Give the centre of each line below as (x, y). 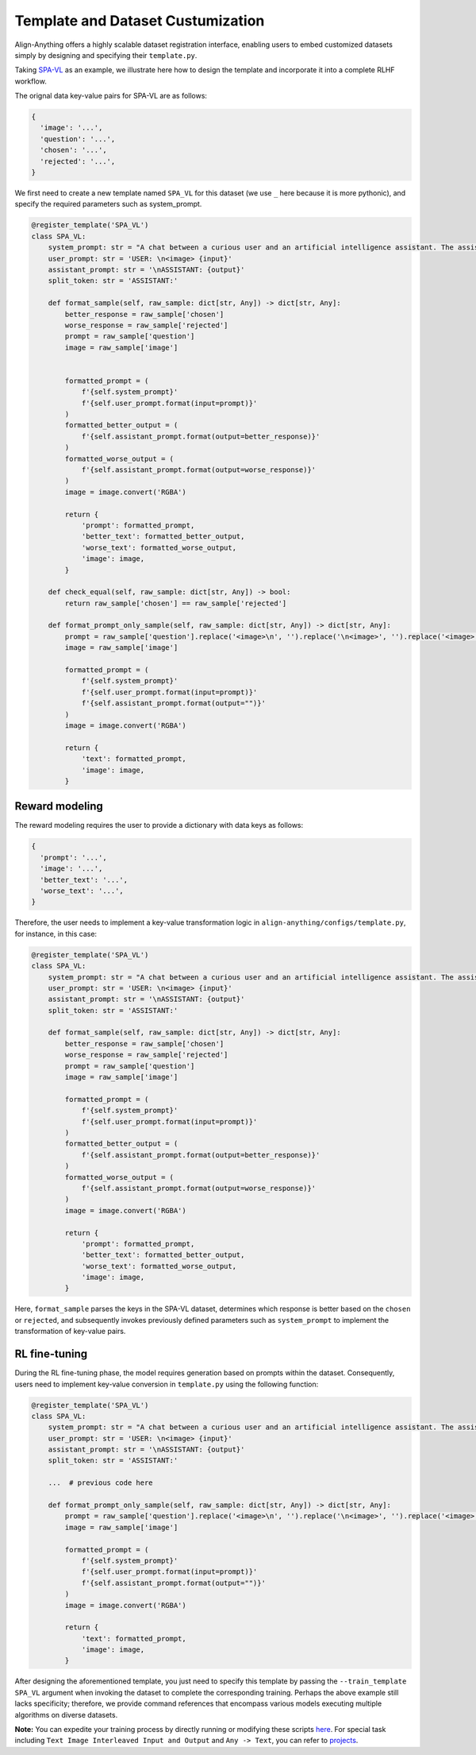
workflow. (31, 81)
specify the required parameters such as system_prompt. (108, 204)
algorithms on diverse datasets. (66, 1714)
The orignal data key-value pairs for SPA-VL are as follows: (111, 96)
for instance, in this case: (56, 934)
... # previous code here (101, 1483)
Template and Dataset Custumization (140, 21)
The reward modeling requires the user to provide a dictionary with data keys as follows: (159, 825)
